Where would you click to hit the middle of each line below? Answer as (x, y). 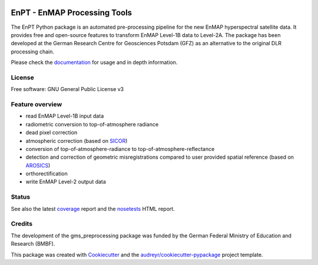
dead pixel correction (52, 133)
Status (21, 197)
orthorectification (47, 174)
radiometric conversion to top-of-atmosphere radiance (92, 124)
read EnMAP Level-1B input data (65, 116)
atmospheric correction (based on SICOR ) (77, 140)
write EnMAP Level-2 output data (66, 182)
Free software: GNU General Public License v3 (67, 89)
